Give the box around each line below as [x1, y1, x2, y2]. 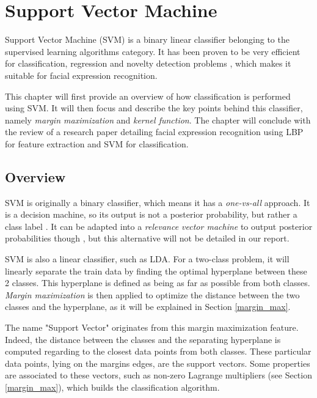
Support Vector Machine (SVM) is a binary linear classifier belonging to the [5, 33, 290, 46]
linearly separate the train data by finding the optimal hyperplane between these [5, 264, 307, 277]
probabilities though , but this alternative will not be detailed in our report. [5, 232, 290, 245]
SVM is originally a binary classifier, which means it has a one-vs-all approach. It [5, 196, 310, 208]
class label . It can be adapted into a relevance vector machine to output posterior [5, 219, 313, 232]
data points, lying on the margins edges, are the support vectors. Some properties [5, 356, 310, 369]
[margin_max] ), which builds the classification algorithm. [5, 380, 220, 393]
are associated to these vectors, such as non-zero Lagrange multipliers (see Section [5, 369, 312, 381]
